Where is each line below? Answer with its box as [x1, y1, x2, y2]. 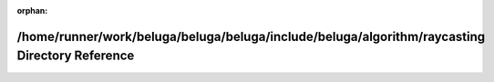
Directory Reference [16, 48, 135, 64]
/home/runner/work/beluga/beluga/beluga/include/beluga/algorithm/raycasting [16, 28, 486, 45]
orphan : [16, 5, 48, 15]
